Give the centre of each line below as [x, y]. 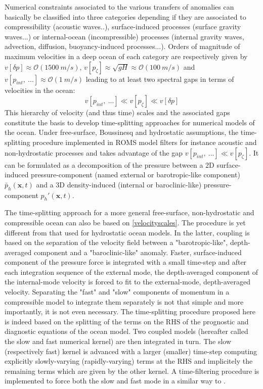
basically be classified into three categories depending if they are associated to [125, 16]
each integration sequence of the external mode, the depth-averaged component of [131, 272]
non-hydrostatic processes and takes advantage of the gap [94, 152]
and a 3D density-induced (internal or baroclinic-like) [119, 184]
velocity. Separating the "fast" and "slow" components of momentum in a [117, 292]
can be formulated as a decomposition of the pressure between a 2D [109, 164]
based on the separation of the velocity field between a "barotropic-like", [116, 242]
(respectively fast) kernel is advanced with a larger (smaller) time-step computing [131, 351]
